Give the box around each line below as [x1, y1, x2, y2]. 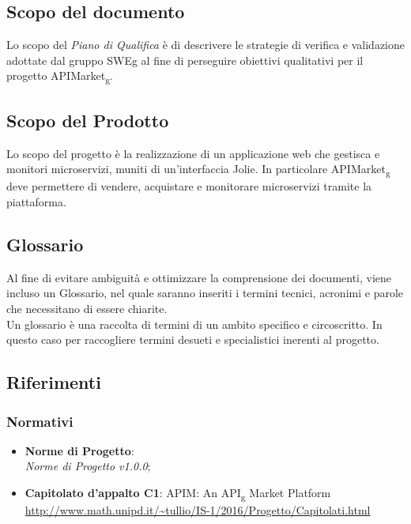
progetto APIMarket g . [6, 67, 113, 86]
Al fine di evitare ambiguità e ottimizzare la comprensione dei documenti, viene [6, 269, 392, 285]
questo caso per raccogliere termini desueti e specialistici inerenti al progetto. [6, 331, 379, 348]
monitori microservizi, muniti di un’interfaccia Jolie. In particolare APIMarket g [6, 160, 390, 179]
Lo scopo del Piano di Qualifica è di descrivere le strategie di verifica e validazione [6, 36, 405, 53]
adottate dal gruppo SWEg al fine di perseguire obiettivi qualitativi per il [6, 51, 364, 68]
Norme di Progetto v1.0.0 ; [25, 458, 151, 474]
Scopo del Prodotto [6, 107, 169, 132]
